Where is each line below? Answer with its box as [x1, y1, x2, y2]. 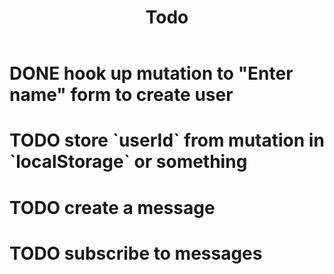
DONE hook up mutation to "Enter [9, 62, 294, 85]
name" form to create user [9, 84, 234, 106]
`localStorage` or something [9, 151, 248, 173]
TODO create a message [9, 196, 216, 219]
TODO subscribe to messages [9, 242, 263, 265]
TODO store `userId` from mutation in [9, 129, 325, 152]
